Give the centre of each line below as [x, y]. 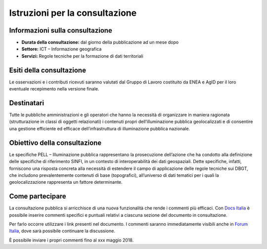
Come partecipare [38, 196]
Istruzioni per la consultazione [73, 13]
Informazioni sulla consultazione [61, 30]
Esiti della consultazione [48, 70]
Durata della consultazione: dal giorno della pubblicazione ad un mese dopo [100, 42]
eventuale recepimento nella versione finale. [54, 89]
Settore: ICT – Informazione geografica [62, 49]
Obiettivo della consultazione [55, 143]
